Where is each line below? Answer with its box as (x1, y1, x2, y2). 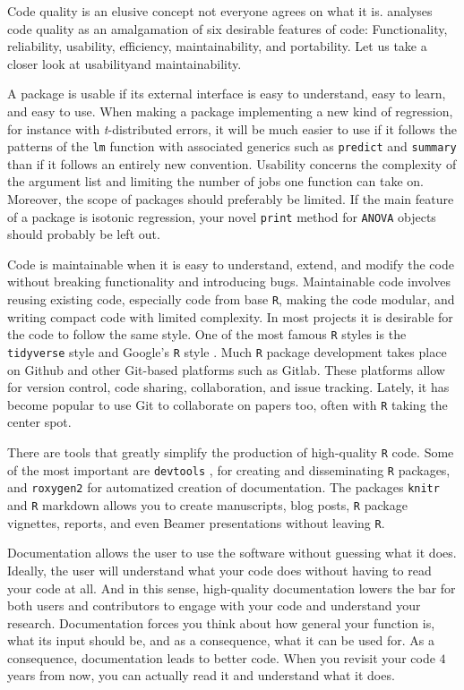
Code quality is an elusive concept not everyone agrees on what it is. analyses (7, 2, 433, 20)
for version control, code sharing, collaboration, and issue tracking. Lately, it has (7, 378, 450, 396)
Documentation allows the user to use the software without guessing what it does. (7, 543, 457, 562)
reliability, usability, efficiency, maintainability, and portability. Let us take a (7, 37, 427, 55)
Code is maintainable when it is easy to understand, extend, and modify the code (7, 254, 454, 273)
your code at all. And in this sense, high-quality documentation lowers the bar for (7, 578, 456, 597)
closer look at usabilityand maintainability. (7, 54, 242, 72)
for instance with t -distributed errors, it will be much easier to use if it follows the (7, 119, 457, 138)
